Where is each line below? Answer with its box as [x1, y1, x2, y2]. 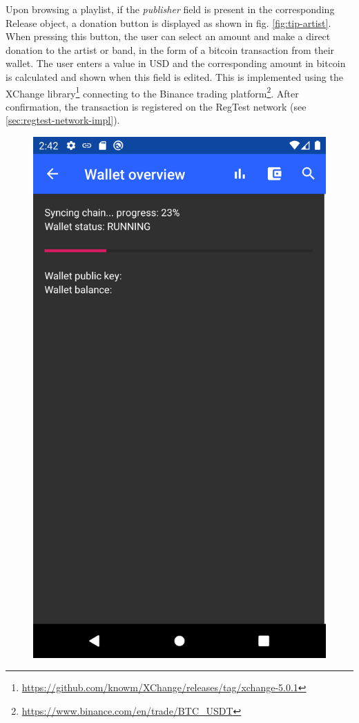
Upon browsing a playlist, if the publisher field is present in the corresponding [6, 2, 335, 16]
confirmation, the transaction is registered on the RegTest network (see [6, 99, 307, 113]
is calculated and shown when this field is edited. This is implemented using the [6, 69, 343, 84]
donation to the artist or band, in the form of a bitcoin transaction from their [6, 42, 335, 57]
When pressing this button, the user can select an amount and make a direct [6, 29, 331, 44]
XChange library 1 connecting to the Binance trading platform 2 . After [6, 84, 299, 100]
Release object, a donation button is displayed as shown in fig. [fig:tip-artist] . [6, 15, 331, 30]
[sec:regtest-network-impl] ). [6, 113, 120, 127]
